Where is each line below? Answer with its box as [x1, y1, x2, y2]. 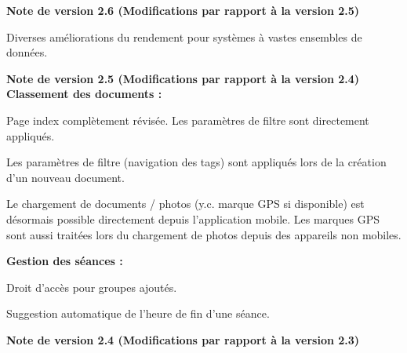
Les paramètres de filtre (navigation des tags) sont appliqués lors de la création [6, 154, 387, 170]
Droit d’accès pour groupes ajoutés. [6, 278, 177, 295]
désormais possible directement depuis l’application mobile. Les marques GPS [6, 210, 380, 227]
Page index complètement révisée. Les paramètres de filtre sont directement [6, 111, 369, 128]
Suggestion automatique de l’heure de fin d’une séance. [6, 305, 270, 322]
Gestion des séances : [6, 253, 123, 269]
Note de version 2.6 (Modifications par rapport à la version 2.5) [6, 2, 360, 18]
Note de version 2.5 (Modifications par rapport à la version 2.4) [6, 70, 360, 86]
